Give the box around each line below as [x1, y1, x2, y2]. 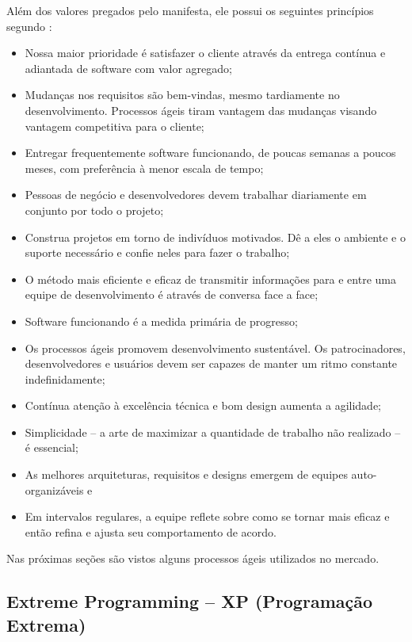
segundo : [6, 17, 52, 34]
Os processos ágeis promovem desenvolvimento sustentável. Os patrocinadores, [25, 339, 406, 356]
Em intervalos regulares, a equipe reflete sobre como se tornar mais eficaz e [25, 508, 390, 525]
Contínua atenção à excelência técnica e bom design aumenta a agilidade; [25, 397, 381, 414]
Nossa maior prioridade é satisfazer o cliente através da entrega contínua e [25, 44, 386, 61]
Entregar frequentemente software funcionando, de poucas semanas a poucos [25, 144, 396, 161]
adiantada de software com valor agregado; [25, 59, 232, 76]
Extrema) [6, 612, 86, 636]
